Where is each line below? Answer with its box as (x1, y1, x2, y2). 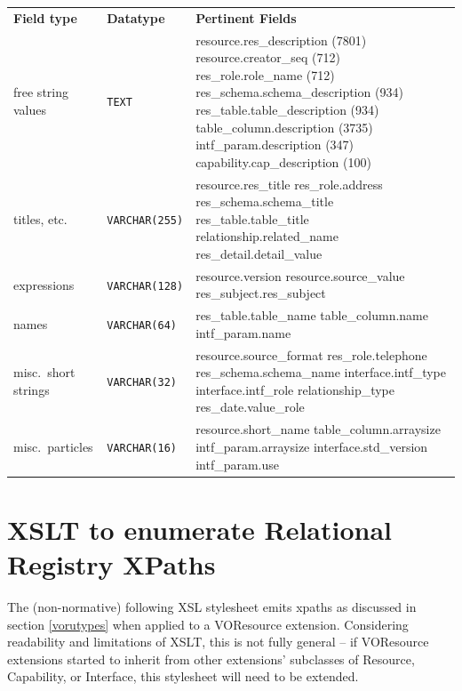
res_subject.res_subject (195, 284, 326, 302)
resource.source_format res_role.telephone (195, 345, 427, 364)
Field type (13, 8, 77, 27)
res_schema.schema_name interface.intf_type (195, 363, 446, 382)
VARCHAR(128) (107, 279, 184, 293)
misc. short (13, 363, 76, 382)
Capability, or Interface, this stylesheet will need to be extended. (7, 667, 359, 686)
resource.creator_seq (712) (195, 48, 341, 67)
